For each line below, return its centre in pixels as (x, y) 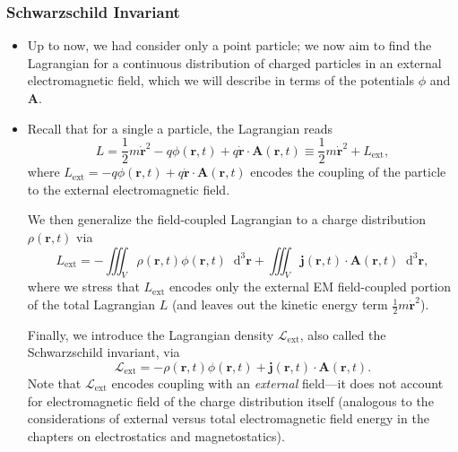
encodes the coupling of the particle (348, 172)
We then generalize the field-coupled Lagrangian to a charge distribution (226, 219)
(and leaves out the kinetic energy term (280, 304)
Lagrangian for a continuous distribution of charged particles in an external (234, 62)
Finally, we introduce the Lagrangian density (151, 334)
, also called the (343, 334)
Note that (54, 383)
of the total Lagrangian (91, 304)
